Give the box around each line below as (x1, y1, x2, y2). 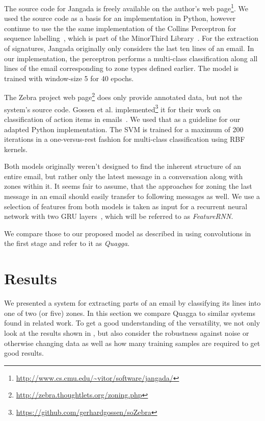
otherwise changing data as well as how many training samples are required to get (4, 337, 260, 348)
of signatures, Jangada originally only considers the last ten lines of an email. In (4, 43, 254, 54)
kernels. (4, 143, 28, 154)
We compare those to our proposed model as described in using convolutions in (4, 228, 251, 238)
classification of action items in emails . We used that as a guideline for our (4, 113, 241, 124)
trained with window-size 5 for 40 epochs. (4, 72, 134, 83)
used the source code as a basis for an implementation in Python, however (4, 13, 236, 23)
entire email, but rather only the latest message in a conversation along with (4, 170, 243, 181)
